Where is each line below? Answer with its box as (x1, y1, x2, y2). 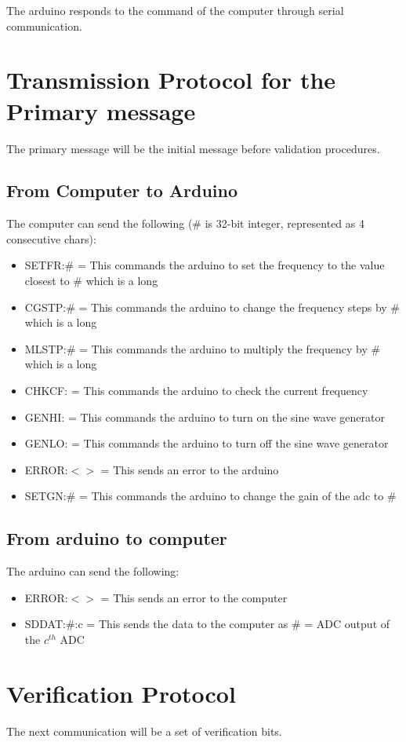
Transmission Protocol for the (6, 64, 336, 96)
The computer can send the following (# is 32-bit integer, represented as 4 (6, 215, 364, 232)
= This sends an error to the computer (100, 589, 288, 605)
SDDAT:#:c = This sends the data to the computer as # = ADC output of (24, 616, 390, 632)
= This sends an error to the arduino (100, 461, 279, 477)
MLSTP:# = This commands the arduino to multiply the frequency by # (24, 340, 381, 356)
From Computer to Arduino (6, 178, 238, 203)
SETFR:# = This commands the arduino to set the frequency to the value (24, 257, 385, 273)
